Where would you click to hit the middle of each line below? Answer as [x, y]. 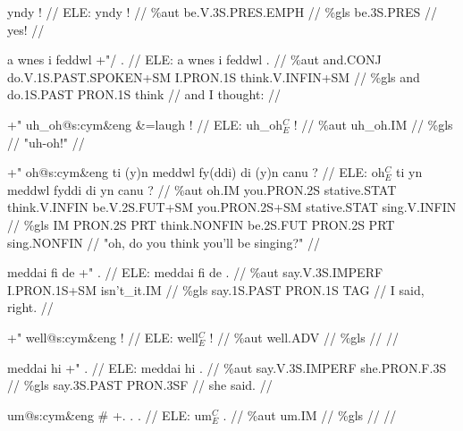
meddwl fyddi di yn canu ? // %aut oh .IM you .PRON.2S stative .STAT [202, 189]
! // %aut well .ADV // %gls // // [304, 337]
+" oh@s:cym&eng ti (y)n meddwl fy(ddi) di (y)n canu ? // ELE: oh [196, 172]
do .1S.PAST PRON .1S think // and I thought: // [144, 94]
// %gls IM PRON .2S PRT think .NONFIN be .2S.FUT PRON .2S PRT [201, 224]
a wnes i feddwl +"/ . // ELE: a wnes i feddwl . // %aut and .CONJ [194, 59]
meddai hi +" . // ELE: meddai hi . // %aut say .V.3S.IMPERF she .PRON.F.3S [227, 367]
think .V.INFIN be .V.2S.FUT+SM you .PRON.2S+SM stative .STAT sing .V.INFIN [232, 207]
